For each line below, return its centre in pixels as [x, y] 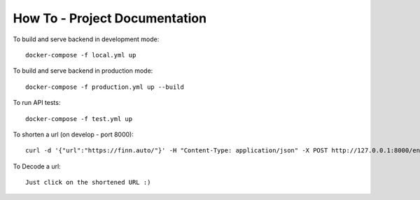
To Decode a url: [37, 166]
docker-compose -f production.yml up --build [105, 87]
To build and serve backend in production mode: [83, 71]
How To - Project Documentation [110, 18]
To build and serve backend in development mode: [86, 39]
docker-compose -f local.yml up [81, 55]
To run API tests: [37, 103]
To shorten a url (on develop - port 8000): [73, 134]
